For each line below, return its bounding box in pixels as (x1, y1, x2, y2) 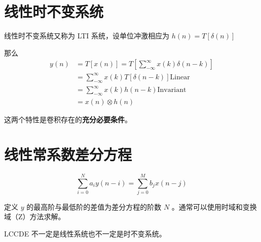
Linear (170, 73, 190, 81)
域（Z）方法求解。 (4, 211, 65, 222)
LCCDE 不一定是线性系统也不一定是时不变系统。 (4, 228, 166, 239)
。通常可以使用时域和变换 (171, 201, 257, 212)
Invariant (157, 86, 187, 94)
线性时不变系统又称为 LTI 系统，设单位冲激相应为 (4, 30, 170, 41)
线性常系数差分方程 (4, 143, 132, 164)
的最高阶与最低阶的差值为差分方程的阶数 (26, 201, 162, 212)
